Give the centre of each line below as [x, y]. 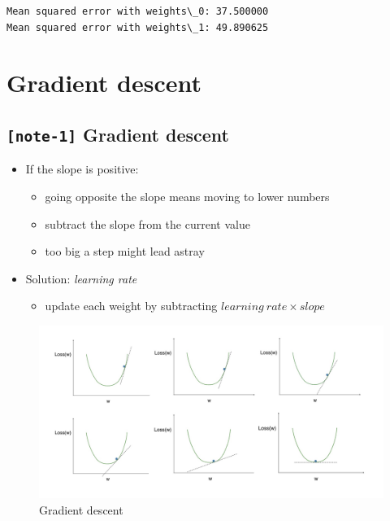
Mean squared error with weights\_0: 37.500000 [138, 11]
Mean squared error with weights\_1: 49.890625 [138, 27]
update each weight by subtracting [131, 306]
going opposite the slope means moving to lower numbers [187, 196]
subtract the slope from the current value [147, 223]
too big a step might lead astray [125, 251]
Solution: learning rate [81, 278]
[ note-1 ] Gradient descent [118, 134]
